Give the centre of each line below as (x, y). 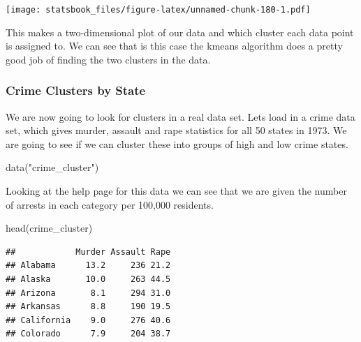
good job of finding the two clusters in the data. (108, 59)
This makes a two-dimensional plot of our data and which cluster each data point (180, 32)
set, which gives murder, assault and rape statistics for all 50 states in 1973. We (176, 130)
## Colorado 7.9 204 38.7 (88, 334)
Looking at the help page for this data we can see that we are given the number (176, 191)
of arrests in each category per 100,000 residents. (110, 204)
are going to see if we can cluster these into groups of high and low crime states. (177, 143)
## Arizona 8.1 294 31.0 (88, 293)
